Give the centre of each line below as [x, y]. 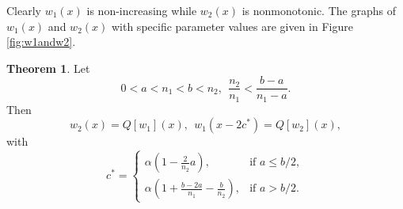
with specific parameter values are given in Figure [232, 26]
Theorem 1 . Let [48, 68]
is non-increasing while [142, 10]
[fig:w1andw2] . [41, 42]
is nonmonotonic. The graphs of [319, 10]
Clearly [24, 10]
